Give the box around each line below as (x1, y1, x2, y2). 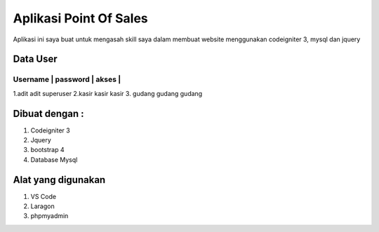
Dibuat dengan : (13, 107, 84, 119)
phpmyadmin (30, 212, 69, 220)
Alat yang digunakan (13, 174, 106, 186)
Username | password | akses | (13, 74, 121, 84)
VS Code (30, 192, 56, 200)
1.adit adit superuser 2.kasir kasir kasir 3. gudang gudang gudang (13, 89, 203, 97)
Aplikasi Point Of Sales (13, 11, 149, 26)
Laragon (30, 202, 55, 210)
